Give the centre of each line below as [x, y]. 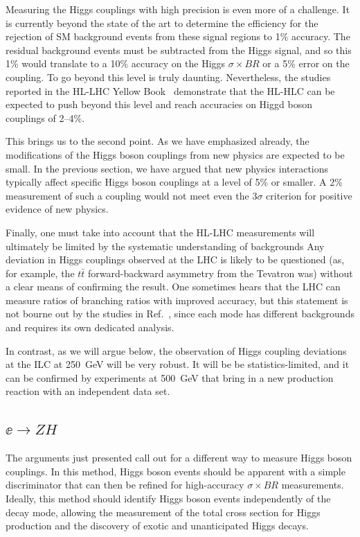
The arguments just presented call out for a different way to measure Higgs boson [179, 458]
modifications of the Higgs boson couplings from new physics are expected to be [175, 154]
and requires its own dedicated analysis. [90, 327]
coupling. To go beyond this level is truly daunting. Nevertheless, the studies [168, 77]
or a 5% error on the [306, 63]
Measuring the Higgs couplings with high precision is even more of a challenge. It [178, 9]
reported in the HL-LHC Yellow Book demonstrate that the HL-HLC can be [170, 90]
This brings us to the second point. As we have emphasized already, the [157, 141]
